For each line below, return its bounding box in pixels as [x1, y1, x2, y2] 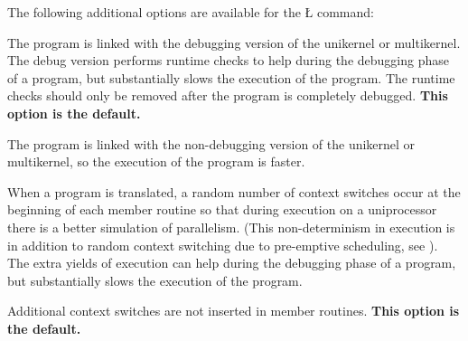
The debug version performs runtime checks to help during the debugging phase [7, 51, 449, 70]
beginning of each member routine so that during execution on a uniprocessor [7, 200, 437, 219]
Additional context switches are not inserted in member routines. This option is [7, 301, 460, 320]
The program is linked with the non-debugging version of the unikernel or [7, 134, 416, 153]
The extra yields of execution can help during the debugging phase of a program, [7, 253, 456, 272]
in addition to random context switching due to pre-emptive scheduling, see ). [7, 235, 438, 254]
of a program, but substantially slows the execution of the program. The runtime [7, 68, 455, 87]
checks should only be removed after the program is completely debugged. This [7, 86, 448, 105]
